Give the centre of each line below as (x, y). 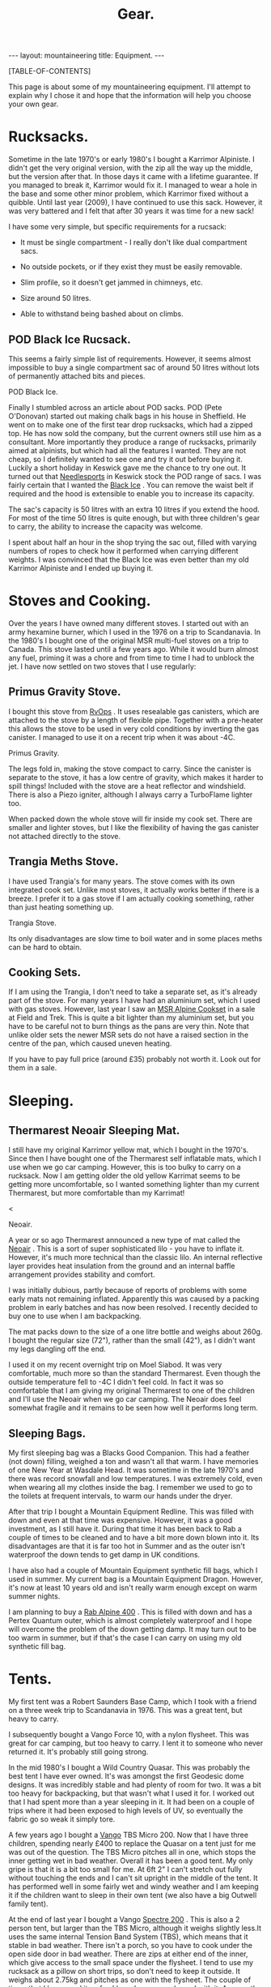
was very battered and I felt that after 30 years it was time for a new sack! (131, 211)
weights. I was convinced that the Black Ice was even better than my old (129, 559)
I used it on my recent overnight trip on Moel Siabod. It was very (115, 1365)
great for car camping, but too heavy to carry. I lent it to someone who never (136, 1743)
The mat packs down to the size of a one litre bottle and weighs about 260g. (135, 1332)
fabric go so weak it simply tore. (62, 1819)
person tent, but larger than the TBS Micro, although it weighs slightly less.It (135, 1928)
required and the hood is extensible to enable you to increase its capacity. (131, 493)
